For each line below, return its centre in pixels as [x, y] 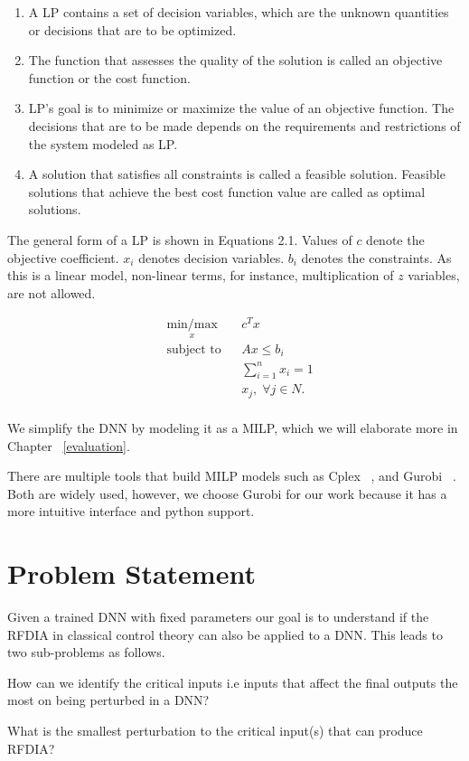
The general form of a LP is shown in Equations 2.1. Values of [180, 239]
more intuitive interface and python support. [131, 511]
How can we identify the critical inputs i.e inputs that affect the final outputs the [233, 682]
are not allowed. [52, 292]
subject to [194, 349]
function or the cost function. [109, 77]
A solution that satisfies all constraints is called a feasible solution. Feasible [237, 174]
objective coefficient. [63, 257]
